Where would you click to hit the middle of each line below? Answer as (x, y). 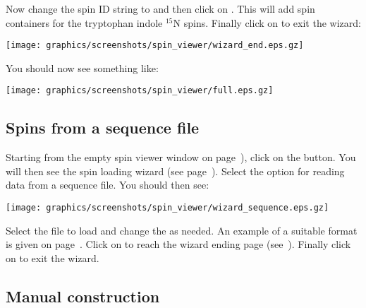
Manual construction (83, 296)
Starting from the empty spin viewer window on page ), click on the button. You (181, 157)
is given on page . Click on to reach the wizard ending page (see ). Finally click (178, 244)
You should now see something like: (82, 67)
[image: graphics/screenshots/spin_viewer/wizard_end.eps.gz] (155, 46)
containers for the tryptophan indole (84, 22)
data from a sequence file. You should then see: (108, 185)
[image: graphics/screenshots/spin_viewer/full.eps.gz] (140, 91)
